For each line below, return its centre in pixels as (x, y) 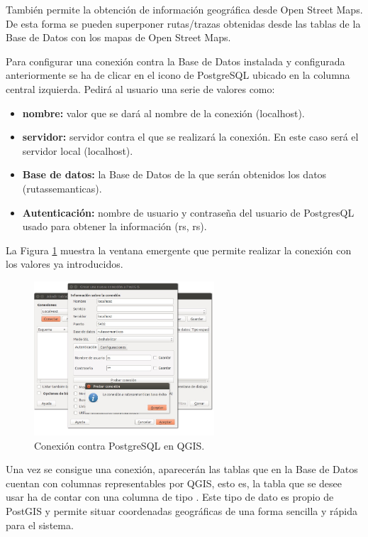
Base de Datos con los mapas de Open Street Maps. (118, 37)
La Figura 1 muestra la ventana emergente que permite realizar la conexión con (179, 250)
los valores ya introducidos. (65, 264)
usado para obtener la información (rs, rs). (115, 226)
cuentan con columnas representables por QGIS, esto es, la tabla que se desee (174, 483)
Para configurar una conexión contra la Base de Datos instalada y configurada (175, 61)
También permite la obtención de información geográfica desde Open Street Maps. (184, 9)
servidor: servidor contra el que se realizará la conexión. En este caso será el (190, 137)
